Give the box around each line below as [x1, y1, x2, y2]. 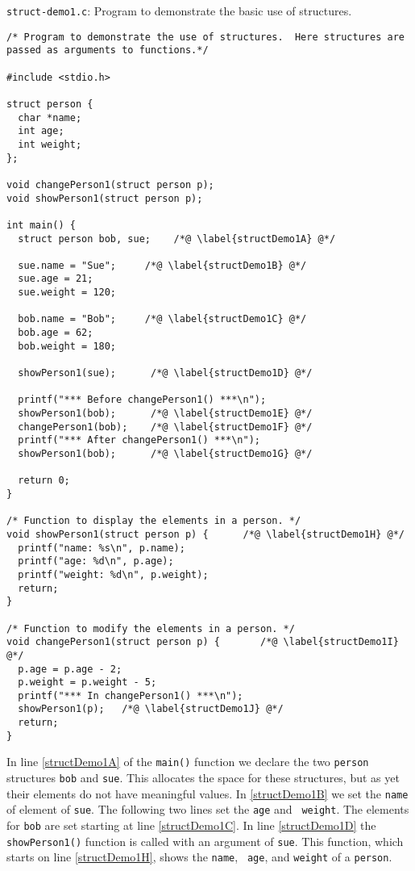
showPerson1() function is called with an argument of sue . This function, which [6, 832, 404, 849]
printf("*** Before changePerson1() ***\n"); [18, 394, 267, 406]
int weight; [18, 138, 82, 150]
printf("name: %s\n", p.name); [18, 542, 185, 554]
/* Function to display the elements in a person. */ [6, 515, 301, 527]
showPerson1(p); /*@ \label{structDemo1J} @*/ [18, 703, 284, 715]
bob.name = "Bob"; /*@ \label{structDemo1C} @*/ [18, 313, 307, 325]
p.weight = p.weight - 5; [18, 676, 157, 689]
